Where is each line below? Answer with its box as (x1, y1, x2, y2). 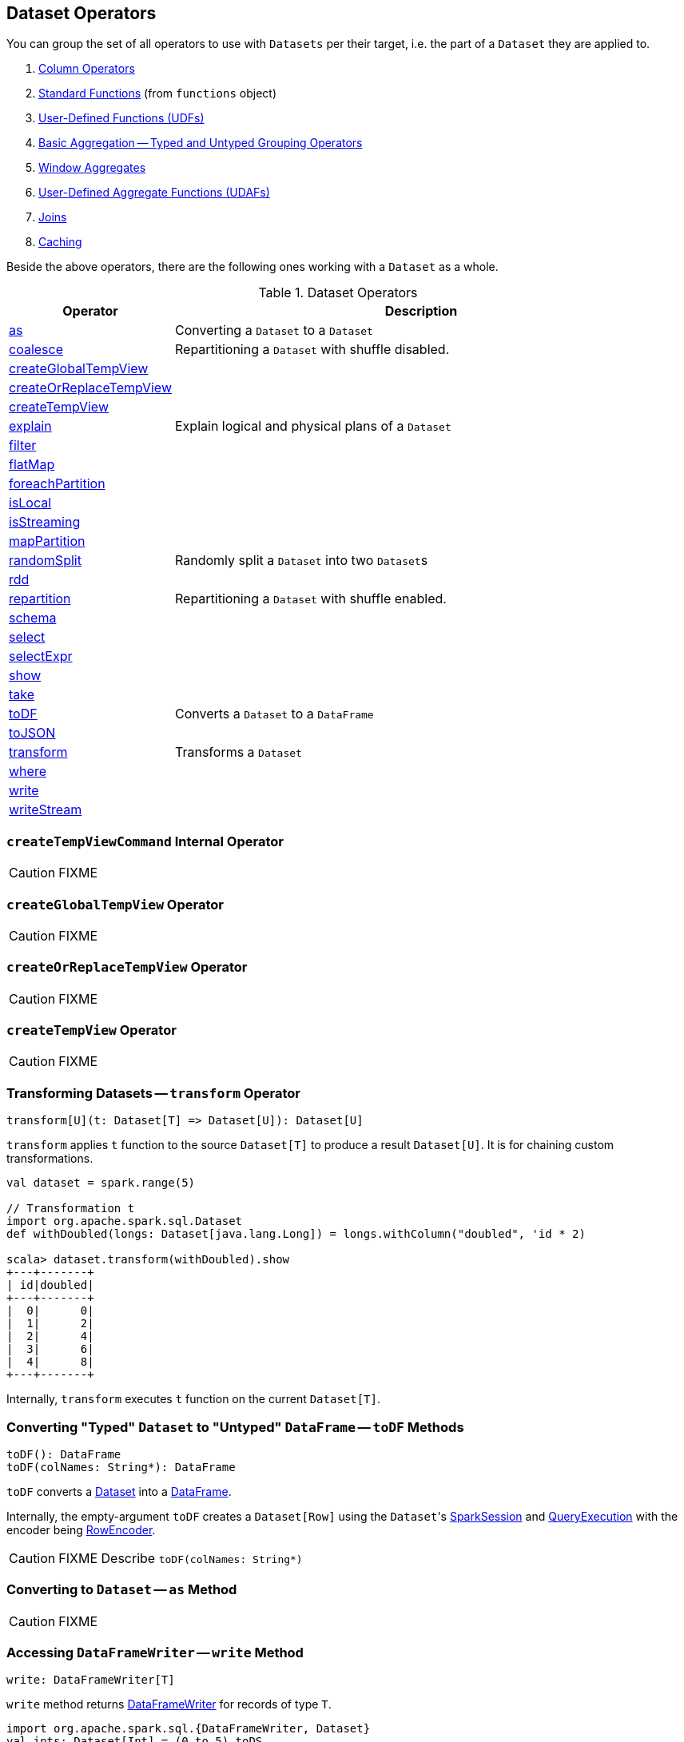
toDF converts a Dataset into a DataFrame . (6, 1484, 232, 1498)
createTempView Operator (6, 1022, 177, 1039)
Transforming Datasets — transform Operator (6, 1084, 300, 1101)
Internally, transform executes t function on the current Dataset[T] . (6, 1392, 381, 1406)
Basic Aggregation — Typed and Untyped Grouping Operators (38, 136, 363, 150)
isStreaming (9, 514, 81, 531)
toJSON (9, 725, 56, 742)
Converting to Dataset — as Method (6, 1581, 237, 1598)
